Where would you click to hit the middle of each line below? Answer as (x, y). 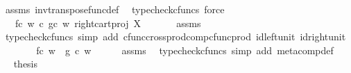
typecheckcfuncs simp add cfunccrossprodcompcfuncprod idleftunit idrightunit (175, 36)
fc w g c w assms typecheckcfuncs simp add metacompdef (185, 50)
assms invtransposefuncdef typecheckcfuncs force (115, 9)
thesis (26, 64)
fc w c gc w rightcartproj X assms (108, 23)
